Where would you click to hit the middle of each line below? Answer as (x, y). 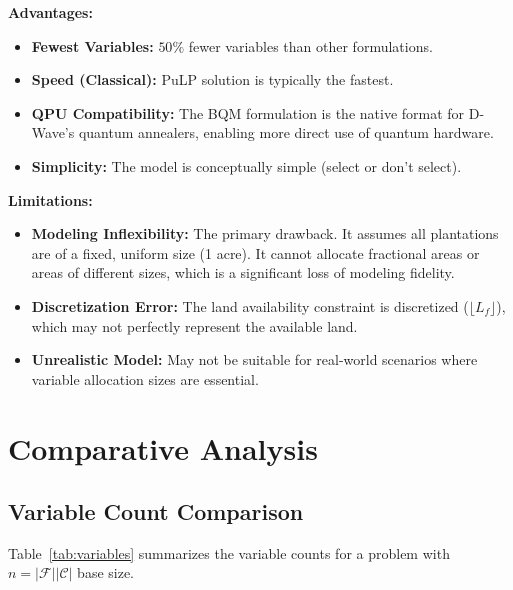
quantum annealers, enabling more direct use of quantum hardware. (286, 132)
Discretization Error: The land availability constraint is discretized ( (250, 305)
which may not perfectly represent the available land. (194, 325)
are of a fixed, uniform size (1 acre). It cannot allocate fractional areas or (255, 252)
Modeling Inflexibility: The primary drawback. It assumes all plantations (265, 233)
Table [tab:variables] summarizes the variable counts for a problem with (229, 552)
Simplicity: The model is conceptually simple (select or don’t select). (246, 165)
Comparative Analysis (163, 447)
